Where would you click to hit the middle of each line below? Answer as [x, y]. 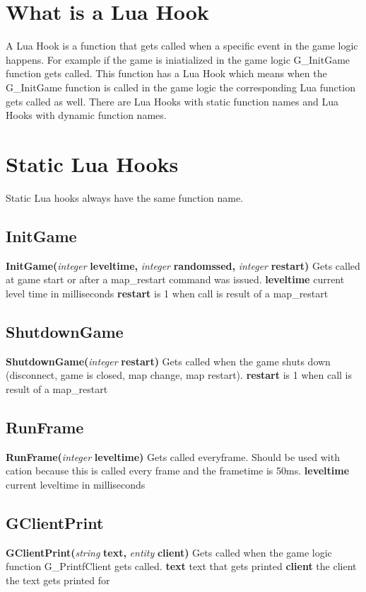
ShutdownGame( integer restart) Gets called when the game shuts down [168, 361]
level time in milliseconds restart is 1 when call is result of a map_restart [167, 293]
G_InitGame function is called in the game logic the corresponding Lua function [181, 87]
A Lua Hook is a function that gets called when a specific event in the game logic [182, 46]
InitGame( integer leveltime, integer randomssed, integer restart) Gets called [183, 265]
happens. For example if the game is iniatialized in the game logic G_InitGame [178, 59]
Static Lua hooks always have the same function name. [125, 197]
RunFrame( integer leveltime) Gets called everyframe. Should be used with [173, 456]
